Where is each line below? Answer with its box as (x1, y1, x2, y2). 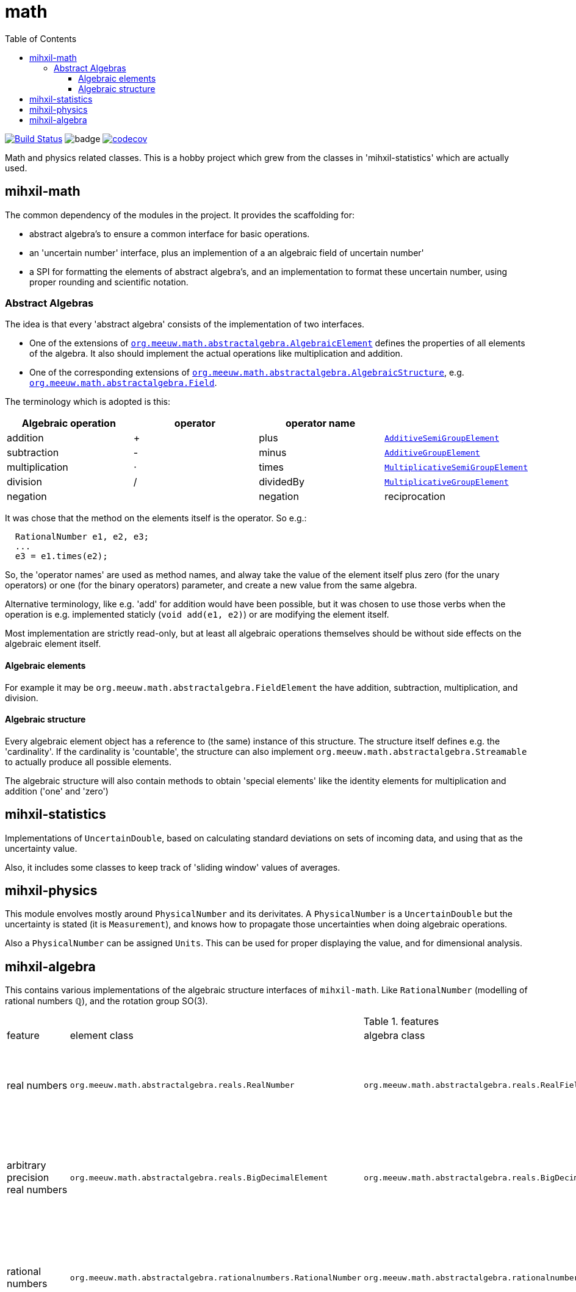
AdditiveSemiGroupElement (384, 433, 499, 443)
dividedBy (259, 476, 305, 488)
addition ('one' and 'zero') (5, 785, 109, 796)
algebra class (364, 1029, 425, 1042)
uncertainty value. (5, 843, 77, 854)
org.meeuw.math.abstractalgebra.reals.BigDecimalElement (70, 1172, 328, 1182)
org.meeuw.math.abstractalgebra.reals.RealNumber (70, 1080, 295, 1090)
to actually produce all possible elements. (5, 756, 172, 767)
